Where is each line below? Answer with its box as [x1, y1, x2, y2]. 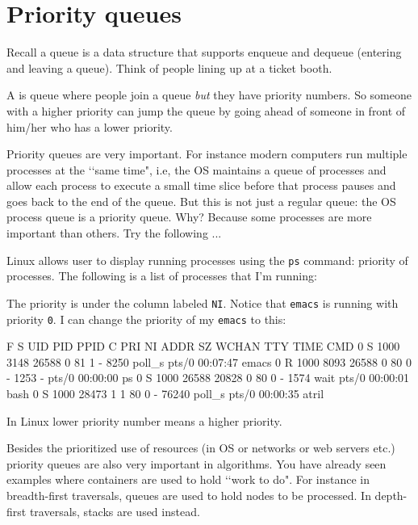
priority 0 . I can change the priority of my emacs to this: [6, 310, 286, 327]
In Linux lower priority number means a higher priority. [6, 412, 282, 429]
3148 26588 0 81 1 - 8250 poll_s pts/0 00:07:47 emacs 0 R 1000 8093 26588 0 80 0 [6, 353, 412, 370]
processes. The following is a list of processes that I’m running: [6, 267, 317, 284]
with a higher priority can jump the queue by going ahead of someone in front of [6, 102, 406, 119]
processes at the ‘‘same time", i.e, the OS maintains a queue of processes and [6, 161, 387, 178]
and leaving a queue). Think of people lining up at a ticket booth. [6, 59, 332, 76]
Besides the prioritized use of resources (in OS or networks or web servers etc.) [6, 439, 395, 456]
